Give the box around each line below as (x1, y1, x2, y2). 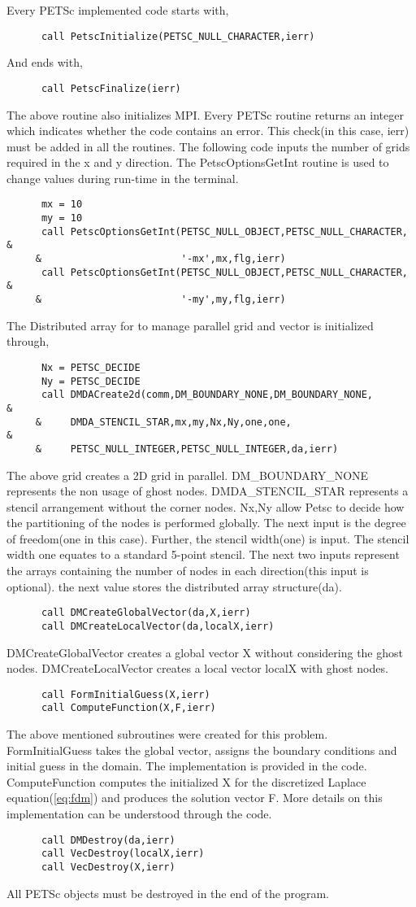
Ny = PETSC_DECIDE (41, 375, 141, 387)
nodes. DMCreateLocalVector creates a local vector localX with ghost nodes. (6, 660, 388, 677)
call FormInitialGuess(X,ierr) (41, 688, 210, 700)
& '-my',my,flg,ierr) (35, 294, 286, 306)
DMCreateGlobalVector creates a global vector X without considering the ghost (6, 643, 403, 661)
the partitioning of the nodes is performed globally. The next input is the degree (6, 514, 406, 531)
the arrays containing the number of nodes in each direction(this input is (6, 562, 369, 579)
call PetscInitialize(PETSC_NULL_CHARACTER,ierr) (41, 30, 315, 42)
